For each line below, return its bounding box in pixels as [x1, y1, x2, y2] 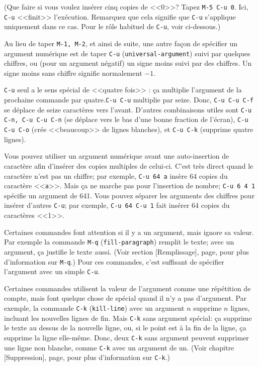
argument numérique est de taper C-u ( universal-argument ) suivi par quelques [4, 48, 250, 58]
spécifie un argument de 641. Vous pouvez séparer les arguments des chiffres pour [4, 190, 255, 200]
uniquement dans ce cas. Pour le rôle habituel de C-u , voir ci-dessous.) [4, 21, 221, 32]
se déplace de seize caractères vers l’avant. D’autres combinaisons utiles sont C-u [4, 104, 252, 114]
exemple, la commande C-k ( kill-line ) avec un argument [4, 303, 185, 313]
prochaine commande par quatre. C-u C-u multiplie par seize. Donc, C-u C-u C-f [4, 94, 254, 105]
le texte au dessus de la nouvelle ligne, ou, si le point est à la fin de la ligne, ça [4, 322, 246, 333]
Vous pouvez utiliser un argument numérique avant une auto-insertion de [4, 151, 229, 161]
